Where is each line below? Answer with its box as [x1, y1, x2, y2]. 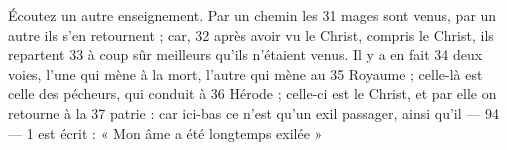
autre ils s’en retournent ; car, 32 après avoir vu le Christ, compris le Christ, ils [8, 24, 494, 45]
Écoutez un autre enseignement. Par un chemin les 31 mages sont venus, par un [8, 5, 497, 25]
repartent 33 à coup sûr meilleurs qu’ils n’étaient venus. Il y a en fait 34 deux [8, 44, 483, 65]
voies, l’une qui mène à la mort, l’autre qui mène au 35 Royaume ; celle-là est [8, 63, 483, 84]
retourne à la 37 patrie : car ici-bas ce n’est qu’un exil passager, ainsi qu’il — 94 [8, 102, 499, 123]
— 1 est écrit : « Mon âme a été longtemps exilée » [8, 122, 323, 143]
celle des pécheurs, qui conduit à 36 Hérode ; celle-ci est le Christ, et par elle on [8, 83, 497, 104]
